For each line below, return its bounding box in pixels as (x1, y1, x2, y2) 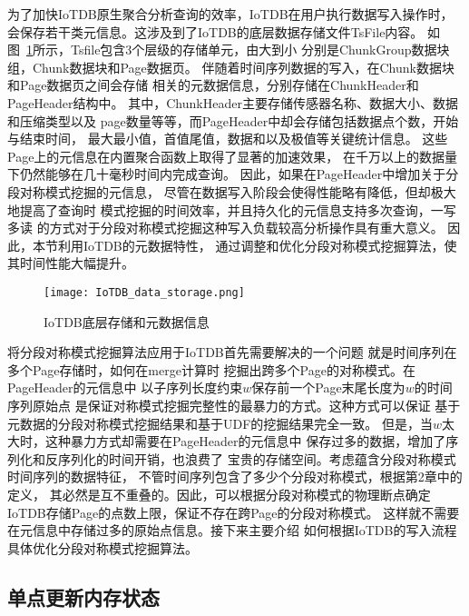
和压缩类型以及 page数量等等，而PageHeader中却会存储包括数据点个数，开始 (7, 111, 459, 130)
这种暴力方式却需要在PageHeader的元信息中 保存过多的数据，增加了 (44, 432, 446, 451)
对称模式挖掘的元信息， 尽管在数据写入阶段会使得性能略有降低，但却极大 (19, 182, 456, 201)
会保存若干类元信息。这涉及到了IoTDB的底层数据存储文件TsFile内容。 (7, 22, 424, 41)
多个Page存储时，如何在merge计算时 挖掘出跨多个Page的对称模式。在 (7, 360, 415, 379)
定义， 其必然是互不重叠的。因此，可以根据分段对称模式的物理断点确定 (7, 484, 431, 503)
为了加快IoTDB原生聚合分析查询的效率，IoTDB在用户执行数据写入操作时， (7, 5, 454, 23)
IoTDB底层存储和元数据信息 (44, 312, 210, 331)
